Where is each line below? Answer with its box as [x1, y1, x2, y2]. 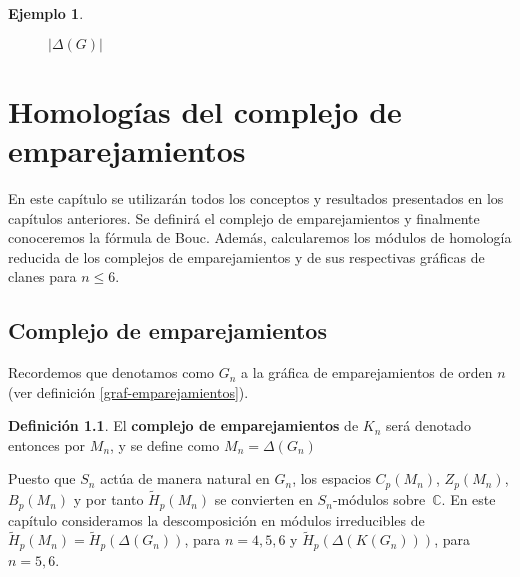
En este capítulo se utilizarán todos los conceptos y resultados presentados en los [8, 187, 504, 208]
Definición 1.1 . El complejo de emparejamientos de [8, 415, 359, 436]
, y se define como [110, 434, 220, 455]
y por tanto [73, 489, 144, 510]
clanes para [8, 266, 77, 287]
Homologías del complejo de [8, 90, 402, 131]
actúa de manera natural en [100, 468, 270, 489]
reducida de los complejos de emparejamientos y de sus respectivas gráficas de [8, 246, 485, 267]
